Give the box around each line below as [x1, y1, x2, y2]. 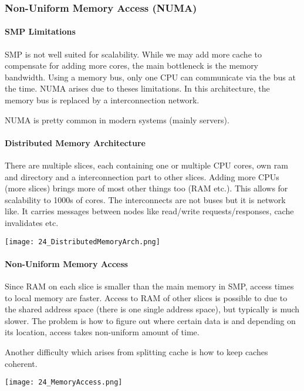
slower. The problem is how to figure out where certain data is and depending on [5, 314, 296, 326]
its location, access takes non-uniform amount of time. [5, 326, 200, 338]
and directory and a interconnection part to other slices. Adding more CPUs [5, 170, 279, 183]
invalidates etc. [5, 216, 59, 228]
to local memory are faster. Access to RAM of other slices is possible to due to [5, 291, 288, 304]
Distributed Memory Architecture [5, 136, 146, 149]
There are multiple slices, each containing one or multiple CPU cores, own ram [5, 159, 288, 171]
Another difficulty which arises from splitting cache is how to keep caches [5, 345, 268, 358]
